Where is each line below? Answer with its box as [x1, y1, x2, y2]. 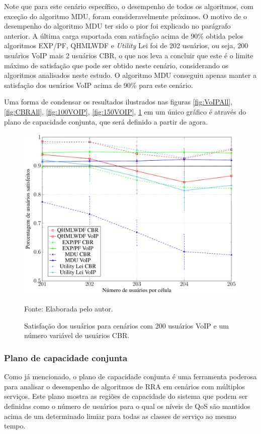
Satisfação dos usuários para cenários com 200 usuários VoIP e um [24, 320, 229, 331]
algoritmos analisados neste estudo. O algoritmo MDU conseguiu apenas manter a [4, 70, 257, 80]
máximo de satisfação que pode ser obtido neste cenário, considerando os [4, 60, 228, 70]
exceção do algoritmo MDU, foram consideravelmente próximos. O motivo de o [4, 11, 247, 21]
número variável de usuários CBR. [24, 330, 130, 341]
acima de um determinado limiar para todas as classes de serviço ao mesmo [4, 410, 236, 421]
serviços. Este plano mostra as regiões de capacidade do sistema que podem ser [4, 391, 248, 401]
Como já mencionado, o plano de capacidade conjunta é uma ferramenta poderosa [4, 371, 257, 382]
